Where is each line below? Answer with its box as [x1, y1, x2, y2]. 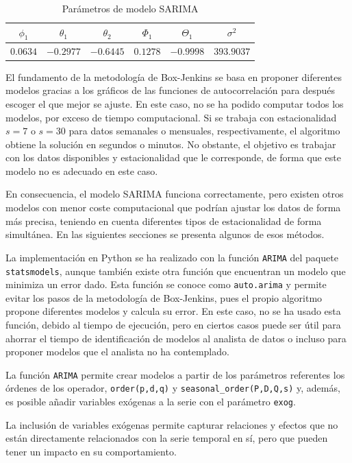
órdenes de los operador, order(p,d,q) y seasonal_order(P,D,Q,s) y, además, [5, 381, 340, 395]
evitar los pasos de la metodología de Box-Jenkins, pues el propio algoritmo [5, 290, 323, 305]
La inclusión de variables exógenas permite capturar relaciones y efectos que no [5, 417, 338, 431]
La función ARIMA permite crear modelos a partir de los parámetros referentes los [5, 367, 345, 381]
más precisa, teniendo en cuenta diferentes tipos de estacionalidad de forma [5, 213, 322, 228]
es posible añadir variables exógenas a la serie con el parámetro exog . [5, 394, 296, 409]
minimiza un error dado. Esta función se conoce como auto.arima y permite [5, 277, 327, 292]
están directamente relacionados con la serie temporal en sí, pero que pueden [5, 431, 328, 445]
